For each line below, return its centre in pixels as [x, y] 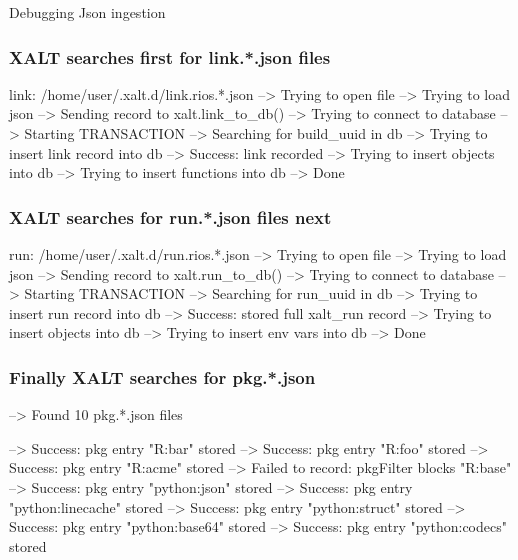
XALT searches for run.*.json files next [170, 216]
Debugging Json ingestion [87, 12]
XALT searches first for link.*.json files [170, 56]
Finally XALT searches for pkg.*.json [162, 376]
